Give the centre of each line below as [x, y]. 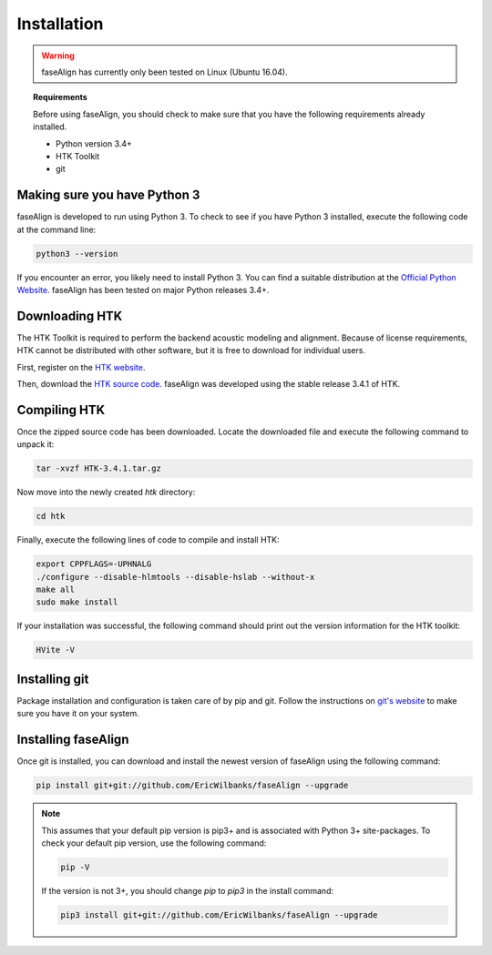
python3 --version [77, 254]
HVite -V [56, 650]
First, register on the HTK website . [81, 367]
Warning [58, 56]
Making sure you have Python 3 [108, 195]
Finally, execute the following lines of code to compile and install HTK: [148, 540]
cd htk [51, 516]
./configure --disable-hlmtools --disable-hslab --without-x [175, 577]
